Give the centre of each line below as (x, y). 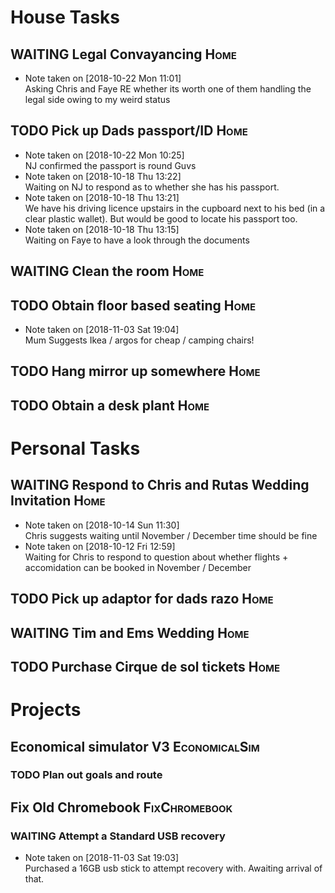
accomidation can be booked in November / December (138, 567)
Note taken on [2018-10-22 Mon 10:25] (104, 155)
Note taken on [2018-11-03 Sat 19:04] (102, 330)
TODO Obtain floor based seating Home (133, 305)
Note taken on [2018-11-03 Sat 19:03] (102, 858)
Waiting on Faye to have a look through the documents (137, 240)
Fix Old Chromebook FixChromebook (121, 807)
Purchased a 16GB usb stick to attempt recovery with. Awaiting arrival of (173, 868)
